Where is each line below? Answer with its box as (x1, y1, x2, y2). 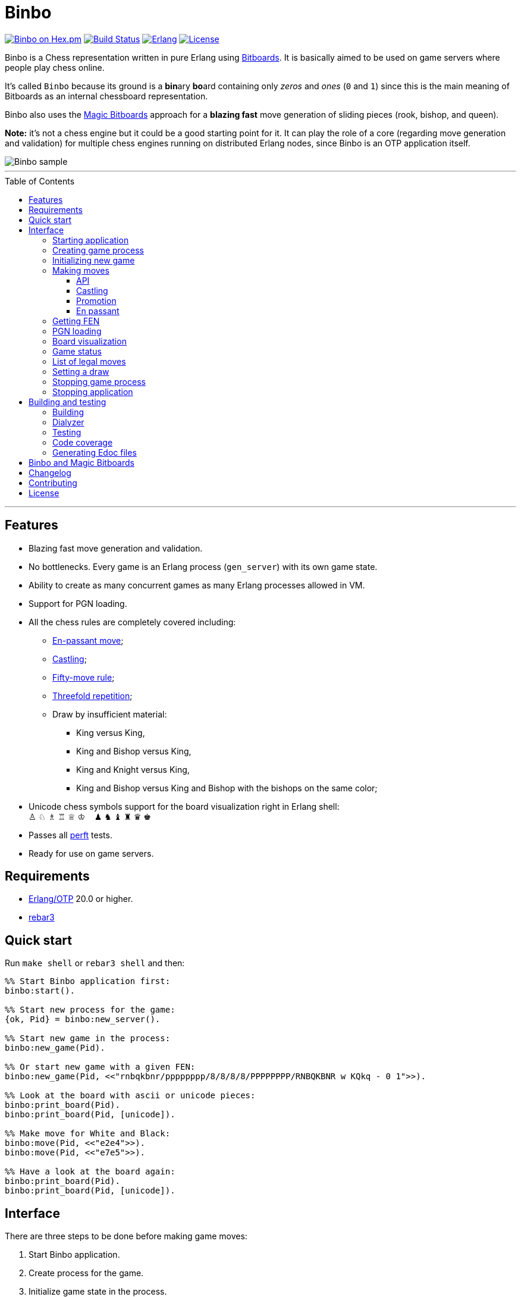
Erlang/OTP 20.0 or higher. (29, 894, 133, 904)
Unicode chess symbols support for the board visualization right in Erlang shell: (29, 801, 340, 812)
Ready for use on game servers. (29, 848, 154, 859)
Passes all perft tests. (29, 829, 112, 840)
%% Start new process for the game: (5, 1005, 175, 1015)
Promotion (76, 295, 117, 306)
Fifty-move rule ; (52, 672, 115, 682)
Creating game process (52, 245, 144, 255)
